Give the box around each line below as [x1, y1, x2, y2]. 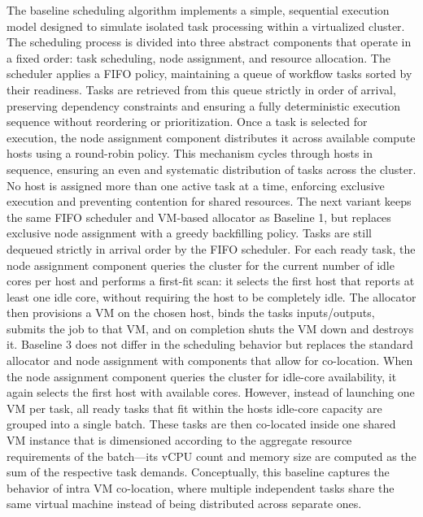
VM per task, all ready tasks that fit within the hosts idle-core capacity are [7, 399, 382, 416]
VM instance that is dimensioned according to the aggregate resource [7, 432, 352, 449]
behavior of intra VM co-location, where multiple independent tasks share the [7, 479, 395, 496]
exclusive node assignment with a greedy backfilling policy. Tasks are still [7, 224, 372, 241]
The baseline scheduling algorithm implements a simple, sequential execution [7, 2, 390, 18]
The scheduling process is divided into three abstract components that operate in [7, 33, 412, 50]
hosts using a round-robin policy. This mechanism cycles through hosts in [7, 145, 373, 162]
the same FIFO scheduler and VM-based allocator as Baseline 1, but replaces [7, 208, 391, 225]
